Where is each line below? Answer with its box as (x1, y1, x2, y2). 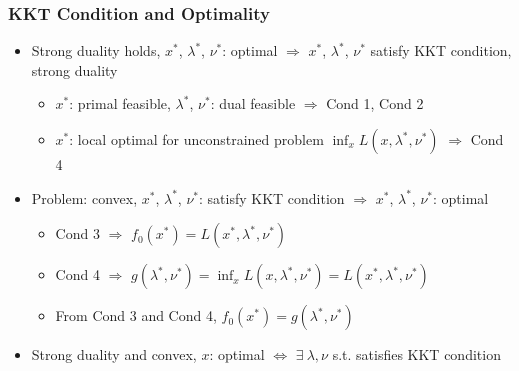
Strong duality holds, (31, 40, 161, 61)
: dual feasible (210, 93, 296, 114)
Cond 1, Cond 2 (326, 93, 424, 114)
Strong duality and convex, (31, 344, 197, 365)
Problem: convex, (31, 187, 138, 208)
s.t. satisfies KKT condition (332, 344, 501, 365)
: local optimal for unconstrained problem (69, 129, 324, 149)
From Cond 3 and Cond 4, (55, 305, 217, 326)
